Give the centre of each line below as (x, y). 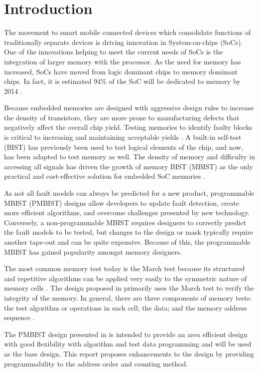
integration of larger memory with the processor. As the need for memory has (123, 61)
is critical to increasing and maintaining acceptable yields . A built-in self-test (123, 137)
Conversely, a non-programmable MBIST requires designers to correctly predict (125, 222)
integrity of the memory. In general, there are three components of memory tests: (128, 297)
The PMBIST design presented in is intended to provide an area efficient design (126, 334)
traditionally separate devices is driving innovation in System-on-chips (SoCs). (124, 42)
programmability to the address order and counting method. (96, 363)
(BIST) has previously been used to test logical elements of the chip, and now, (124, 147)
